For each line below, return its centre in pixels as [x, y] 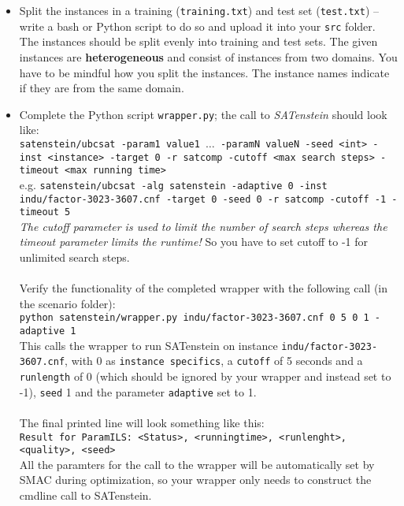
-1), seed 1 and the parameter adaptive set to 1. [138, 391]
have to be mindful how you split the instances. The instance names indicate [204, 72]
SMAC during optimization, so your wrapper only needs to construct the [195, 480]
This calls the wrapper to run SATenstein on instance [148, 345]
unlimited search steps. [74, 257]
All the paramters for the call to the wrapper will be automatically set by [197, 464]
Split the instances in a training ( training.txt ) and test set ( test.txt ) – [199, 10]
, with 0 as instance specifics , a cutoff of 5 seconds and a [214, 361]
